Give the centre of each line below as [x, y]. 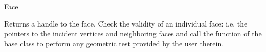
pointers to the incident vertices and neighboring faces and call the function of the [133, 33]
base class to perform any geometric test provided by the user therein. [114, 43]
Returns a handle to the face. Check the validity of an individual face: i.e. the [126, 23]
